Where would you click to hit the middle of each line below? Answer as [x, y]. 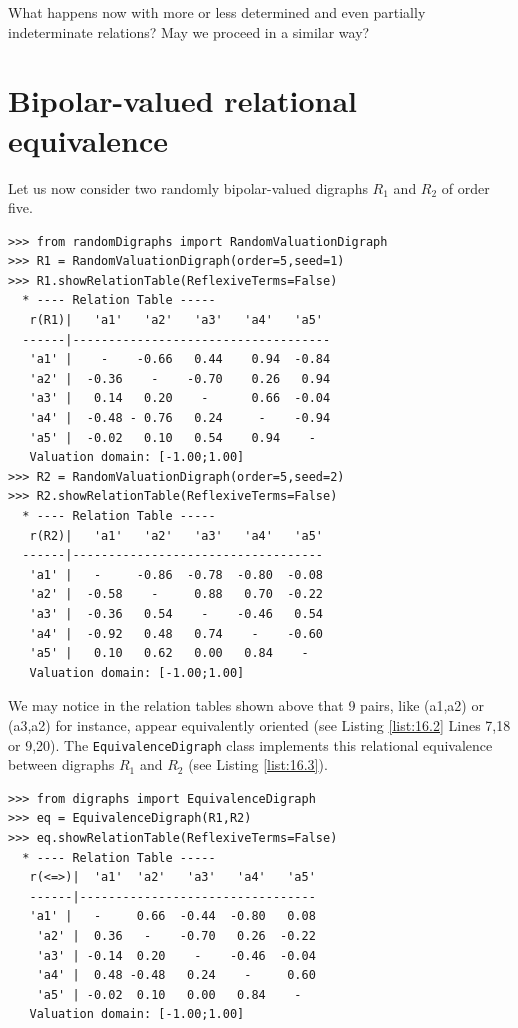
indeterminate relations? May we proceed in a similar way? [189, 31]
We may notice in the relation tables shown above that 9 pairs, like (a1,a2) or [246, 705]
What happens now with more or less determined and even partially [217, 12]
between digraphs [61, 764]
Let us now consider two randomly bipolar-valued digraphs [188, 187]
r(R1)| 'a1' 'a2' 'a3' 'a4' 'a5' [176, 320]
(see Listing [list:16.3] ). [258, 764]
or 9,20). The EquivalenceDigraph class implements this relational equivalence [250, 744]
